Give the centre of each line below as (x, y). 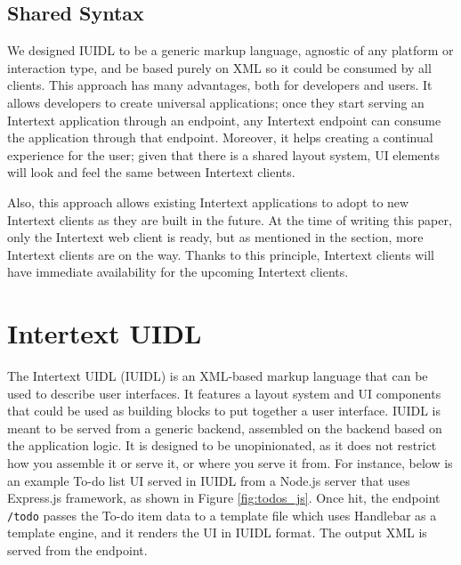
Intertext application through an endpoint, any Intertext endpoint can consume (224, 120)
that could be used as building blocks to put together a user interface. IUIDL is (224, 411)
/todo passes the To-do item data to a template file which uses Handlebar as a (222, 515)
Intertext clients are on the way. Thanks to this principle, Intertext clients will (221, 254)
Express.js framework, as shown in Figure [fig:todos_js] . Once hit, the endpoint (224, 498)
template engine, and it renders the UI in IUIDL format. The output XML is (217, 533)
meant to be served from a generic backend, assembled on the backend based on (225, 428)
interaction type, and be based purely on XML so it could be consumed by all (219, 67)
